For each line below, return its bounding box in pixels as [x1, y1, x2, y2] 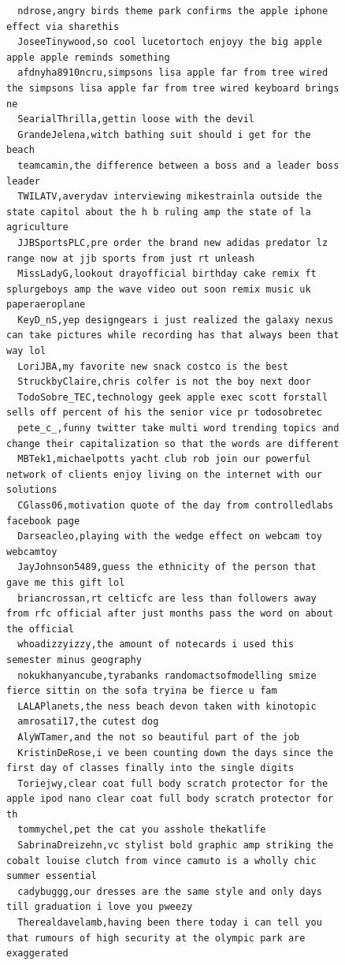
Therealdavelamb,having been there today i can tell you [17, 917, 322, 929]
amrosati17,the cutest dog [17, 716, 159, 728]
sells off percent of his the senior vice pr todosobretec [6, 407, 322, 419]
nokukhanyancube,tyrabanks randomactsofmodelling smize [17, 669, 317, 681]
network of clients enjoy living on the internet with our [6, 468, 322, 480]
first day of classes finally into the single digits [6, 762, 295, 774]
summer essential [6, 870, 97, 882]
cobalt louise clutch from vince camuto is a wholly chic [6, 855, 317, 866]
